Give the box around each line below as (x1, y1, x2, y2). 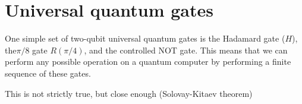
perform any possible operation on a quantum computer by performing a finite (5, 55, 291, 68)
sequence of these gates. (5, 67, 91, 79)
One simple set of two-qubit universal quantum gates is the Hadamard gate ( (5, 32, 285, 45)
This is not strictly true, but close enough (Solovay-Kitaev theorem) (5, 87, 253, 99)
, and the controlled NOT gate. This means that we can (84, 43, 288, 56)
